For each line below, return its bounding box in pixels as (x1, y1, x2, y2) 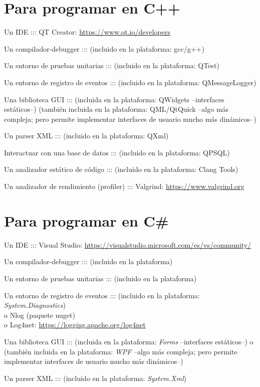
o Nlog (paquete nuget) (4, 309, 75, 320)
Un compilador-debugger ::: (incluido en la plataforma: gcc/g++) (4, 43, 204, 54)
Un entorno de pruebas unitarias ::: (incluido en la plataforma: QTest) (4, 60, 219, 71)
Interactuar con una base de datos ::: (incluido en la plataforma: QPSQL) (4, 147, 230, 157)
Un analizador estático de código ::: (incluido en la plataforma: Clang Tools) (4, 164, 238, 174)
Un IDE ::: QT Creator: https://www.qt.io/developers (4, 27, 171, 37)
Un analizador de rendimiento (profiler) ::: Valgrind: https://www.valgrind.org (4, 181, 244, 191)
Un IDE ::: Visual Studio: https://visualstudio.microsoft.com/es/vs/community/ (4, 239, 251, 250)
